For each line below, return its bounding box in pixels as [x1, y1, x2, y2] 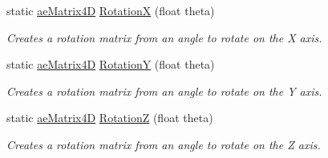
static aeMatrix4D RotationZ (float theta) [6, 109, 213, 126]
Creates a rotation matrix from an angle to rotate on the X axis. [6, 29, 322, 45]
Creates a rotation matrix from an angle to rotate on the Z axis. [6, 136, 321, 152]
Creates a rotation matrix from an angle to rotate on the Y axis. [6, 82, 322, 99]
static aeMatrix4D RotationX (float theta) [6, 2, 215, 18]
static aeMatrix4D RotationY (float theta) [6, 56, 215, 73]
